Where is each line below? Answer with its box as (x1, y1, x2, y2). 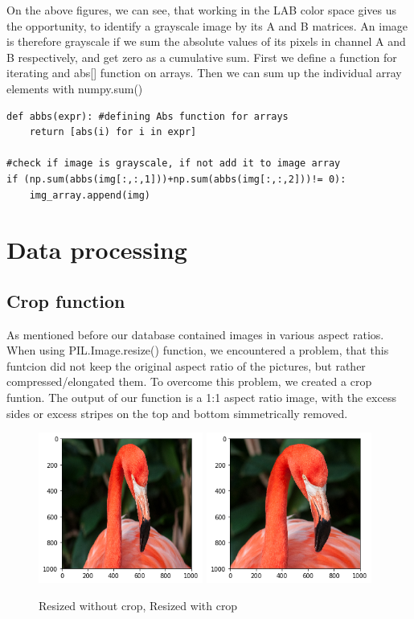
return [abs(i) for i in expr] (29, 126, 197, 138)
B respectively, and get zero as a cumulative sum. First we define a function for (6, 48, 397, 65)
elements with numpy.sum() (6, 80, 143, 96)
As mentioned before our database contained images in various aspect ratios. (6, 326, 384, 342)
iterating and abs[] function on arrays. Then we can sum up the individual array (6, 64, 402, 81)
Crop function (6, 288, 125, 313)
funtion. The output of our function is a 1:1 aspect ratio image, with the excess (6, 389, 396, 406)
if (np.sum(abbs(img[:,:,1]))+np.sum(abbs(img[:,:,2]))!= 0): (6, 173, 346, 185)
